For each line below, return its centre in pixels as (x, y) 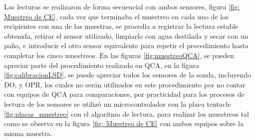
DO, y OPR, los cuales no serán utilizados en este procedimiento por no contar (125, 84)
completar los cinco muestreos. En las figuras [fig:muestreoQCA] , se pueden (119, 55)
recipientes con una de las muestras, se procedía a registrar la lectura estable (121, 26)
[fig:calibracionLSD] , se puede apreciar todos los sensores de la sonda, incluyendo (127, 75)
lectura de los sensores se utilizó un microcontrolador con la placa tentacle (118, 104)
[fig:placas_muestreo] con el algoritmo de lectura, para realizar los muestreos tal (127, 113)
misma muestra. (28, 133)
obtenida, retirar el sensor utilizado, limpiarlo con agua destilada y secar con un (126, 35)
